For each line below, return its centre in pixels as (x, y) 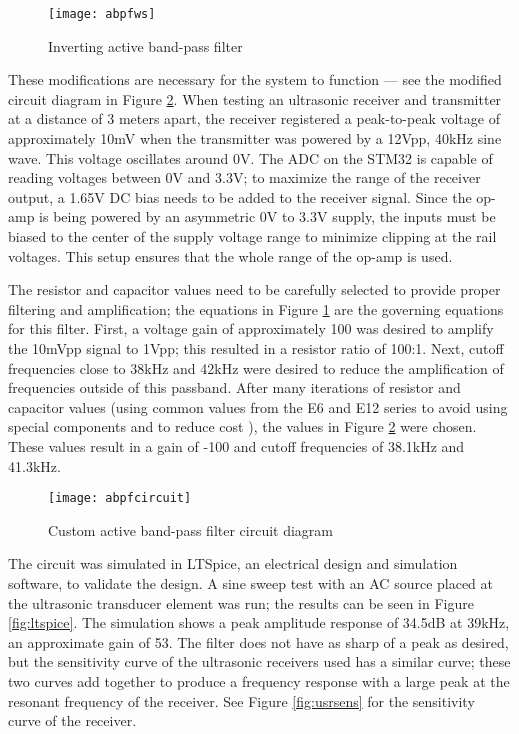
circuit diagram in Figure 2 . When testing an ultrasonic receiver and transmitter (255, 98)
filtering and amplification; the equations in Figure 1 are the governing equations (256, 308)
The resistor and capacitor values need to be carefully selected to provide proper (254, 289)
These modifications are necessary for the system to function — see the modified (255, 79)
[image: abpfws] (102, 14)
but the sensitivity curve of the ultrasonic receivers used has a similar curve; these (259, 661)
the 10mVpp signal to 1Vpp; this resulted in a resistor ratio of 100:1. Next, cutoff (256, 347)
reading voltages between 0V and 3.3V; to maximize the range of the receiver (244, 177)
